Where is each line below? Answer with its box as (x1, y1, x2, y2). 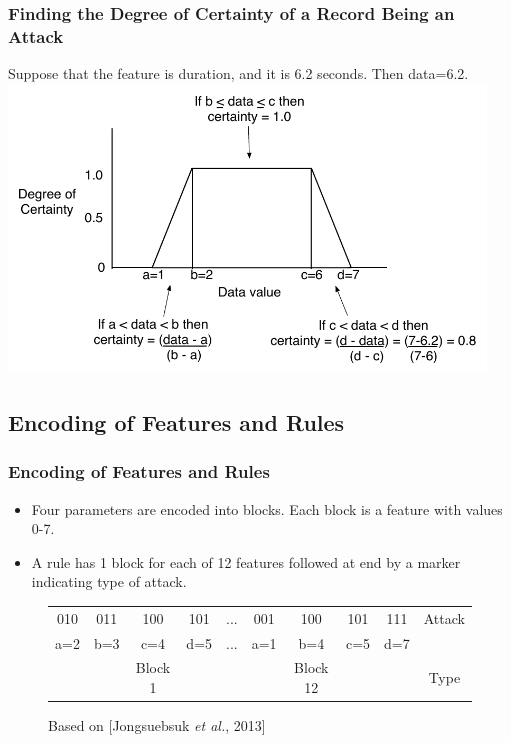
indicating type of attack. (31, 571, 187, 592)
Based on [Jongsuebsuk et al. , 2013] (48, 715, 266, 736)
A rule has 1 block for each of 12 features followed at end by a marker (31, 551, 461, 572)
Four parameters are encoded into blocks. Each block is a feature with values (31, 498, 503, 519)
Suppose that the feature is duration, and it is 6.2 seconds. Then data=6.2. (8, 63, 469, 84)
